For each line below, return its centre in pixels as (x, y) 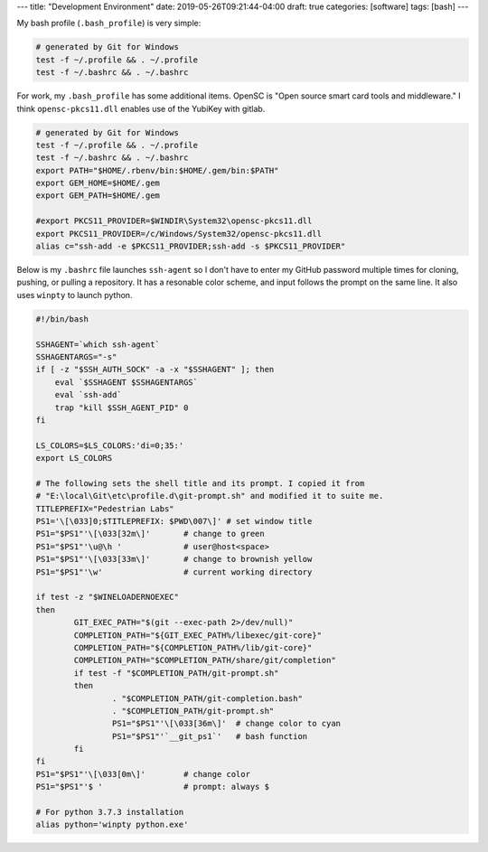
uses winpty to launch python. (75, 295)
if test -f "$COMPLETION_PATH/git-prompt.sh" (176, 673)
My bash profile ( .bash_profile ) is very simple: (109, 23)
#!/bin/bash (62, 319)
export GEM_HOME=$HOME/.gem (98, 183)
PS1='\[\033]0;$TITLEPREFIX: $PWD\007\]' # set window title (174, 521)
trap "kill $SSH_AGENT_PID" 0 (122, 407)
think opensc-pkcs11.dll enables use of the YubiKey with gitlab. (141, 108)
